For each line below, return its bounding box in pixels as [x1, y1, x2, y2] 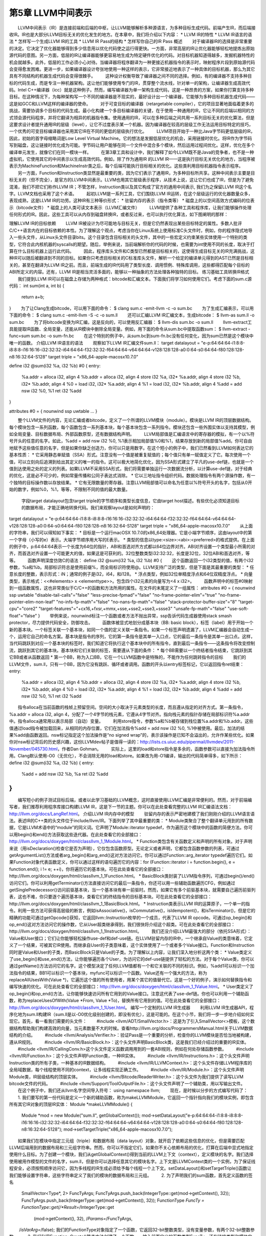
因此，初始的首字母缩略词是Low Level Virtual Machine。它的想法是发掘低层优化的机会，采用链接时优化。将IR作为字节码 [9, 135, 252, 141]
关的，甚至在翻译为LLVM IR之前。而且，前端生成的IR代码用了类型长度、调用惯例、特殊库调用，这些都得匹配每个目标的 [9, 262, 250, 268]
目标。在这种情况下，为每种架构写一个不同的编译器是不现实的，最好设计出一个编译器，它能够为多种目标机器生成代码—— [9, 94, 255, 100]
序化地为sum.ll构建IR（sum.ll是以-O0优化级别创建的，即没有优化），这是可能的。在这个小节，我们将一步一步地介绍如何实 [9, 1012, 255, 1017]
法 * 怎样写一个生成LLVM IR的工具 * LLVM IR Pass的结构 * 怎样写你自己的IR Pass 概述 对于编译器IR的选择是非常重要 [9, 39, 252, 44]
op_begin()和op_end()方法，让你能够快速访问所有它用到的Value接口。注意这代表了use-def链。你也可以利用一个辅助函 [9, 990, 249, 996]
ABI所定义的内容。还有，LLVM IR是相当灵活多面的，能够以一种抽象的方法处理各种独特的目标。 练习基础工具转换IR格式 [9, 269, 250, 275]
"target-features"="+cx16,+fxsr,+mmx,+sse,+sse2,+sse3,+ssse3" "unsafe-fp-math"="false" [38, 606, 227, 612]
